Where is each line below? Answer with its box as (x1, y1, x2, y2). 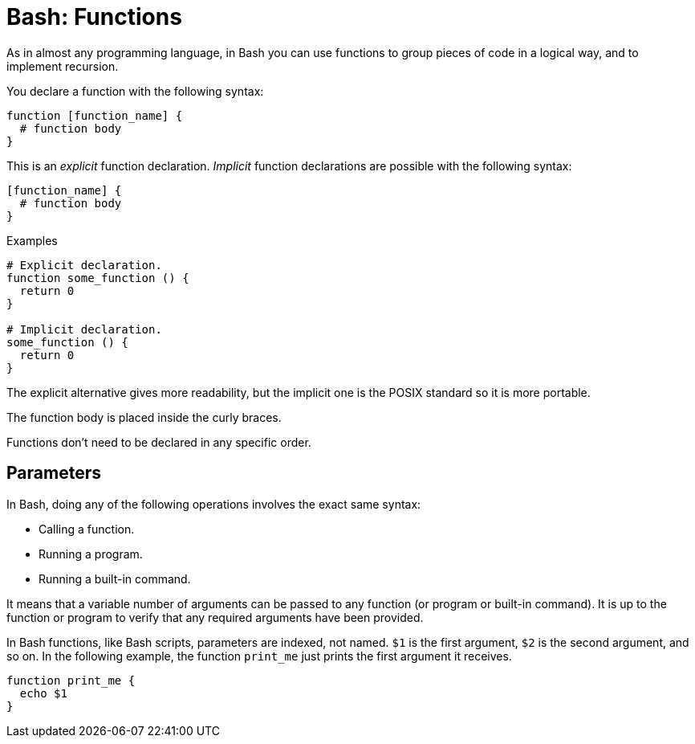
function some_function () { (6, 271, 189, 284)
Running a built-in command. (39, 571, 191, 586)
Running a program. (39, 546, 143, 561)
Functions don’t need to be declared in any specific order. (6, 435, 311, 449)
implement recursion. (6, 59, 119, 73)
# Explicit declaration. (6, 258, 162, 272)
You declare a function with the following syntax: (6, 84, 264, 98)
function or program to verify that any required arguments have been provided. (6, 610, 424, 624)
